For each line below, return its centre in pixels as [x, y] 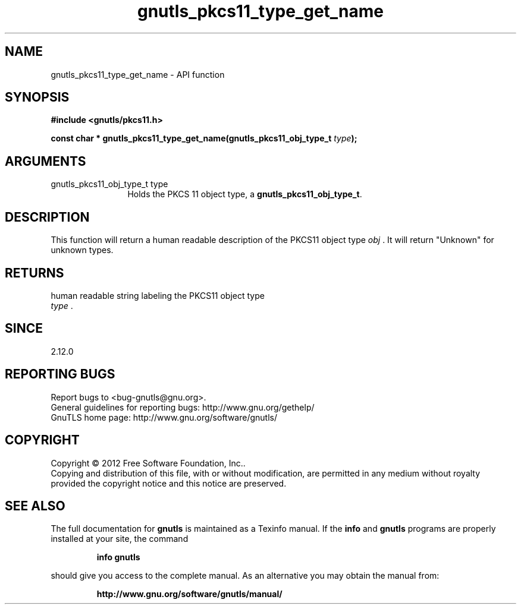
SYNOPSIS [37, 97]
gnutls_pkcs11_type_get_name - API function [138, 74]
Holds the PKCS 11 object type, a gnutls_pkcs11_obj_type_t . [245, 194]
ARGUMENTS [45, 161]
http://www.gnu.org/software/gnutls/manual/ [189, 594]
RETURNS [34, 273]
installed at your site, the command [120, 539]
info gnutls [118, 557]
